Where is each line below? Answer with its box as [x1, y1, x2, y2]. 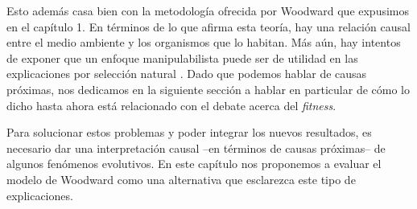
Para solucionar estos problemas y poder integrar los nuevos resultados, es [6, 124, 372, 141]
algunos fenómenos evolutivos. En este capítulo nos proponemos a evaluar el [6, 155, 382, 172]
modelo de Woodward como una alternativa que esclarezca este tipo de [6, 170, 356, 187]
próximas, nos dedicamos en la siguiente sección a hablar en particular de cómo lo [6, 80, 411, 97]
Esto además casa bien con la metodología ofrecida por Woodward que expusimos [6, 2, 410, 18]
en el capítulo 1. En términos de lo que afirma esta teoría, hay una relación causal [6, 18, 411, 35]
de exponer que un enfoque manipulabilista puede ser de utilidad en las [6, 49, 358, 66]
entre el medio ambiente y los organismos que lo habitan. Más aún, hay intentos [6, 34, 401, 51]
